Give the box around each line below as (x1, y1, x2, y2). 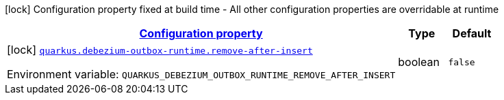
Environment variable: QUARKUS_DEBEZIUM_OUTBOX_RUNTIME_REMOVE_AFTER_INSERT (7, 67, 396, 81)
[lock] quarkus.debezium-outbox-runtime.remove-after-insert (7, 43, 313, 56)
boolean (398, 55, 440, 69)
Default (452, 27, 492, 40)
